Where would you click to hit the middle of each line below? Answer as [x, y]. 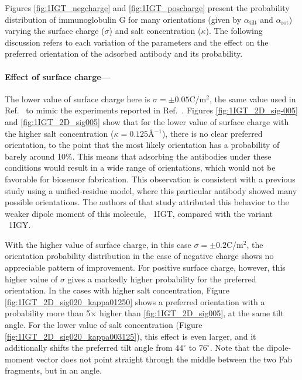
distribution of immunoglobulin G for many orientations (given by [123, 19]
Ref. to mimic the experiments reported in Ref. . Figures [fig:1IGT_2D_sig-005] [151, 110]
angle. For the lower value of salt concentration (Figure [104, 325]
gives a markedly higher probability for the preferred [162, 279]
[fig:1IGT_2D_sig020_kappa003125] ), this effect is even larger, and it [131, 336]
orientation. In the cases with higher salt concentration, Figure [117, 290]
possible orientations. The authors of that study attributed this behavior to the [147, 202]
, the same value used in [253, 99]
